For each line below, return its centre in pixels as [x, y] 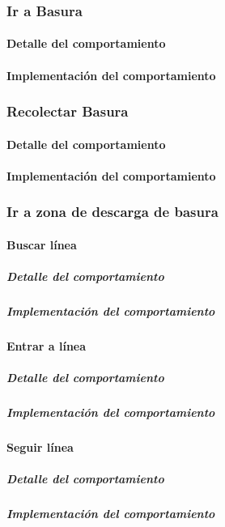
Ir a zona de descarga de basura [112, 212]
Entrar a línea [47, 346]
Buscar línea [42, 244]
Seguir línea [40, 447]
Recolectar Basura [68, 111]
